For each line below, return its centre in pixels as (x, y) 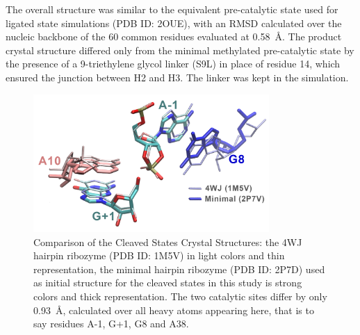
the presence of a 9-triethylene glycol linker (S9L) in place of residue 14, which (173, 64)
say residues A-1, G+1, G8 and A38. (111, 324)
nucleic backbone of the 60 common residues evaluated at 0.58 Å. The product (174, 36)
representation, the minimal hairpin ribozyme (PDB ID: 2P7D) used (179, 269)
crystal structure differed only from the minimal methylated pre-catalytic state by (180, 50)
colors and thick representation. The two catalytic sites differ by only (180, 296)
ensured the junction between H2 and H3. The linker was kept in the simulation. (177, 77)
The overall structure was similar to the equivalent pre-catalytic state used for (172, 9)
